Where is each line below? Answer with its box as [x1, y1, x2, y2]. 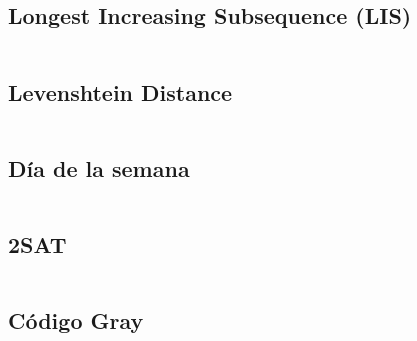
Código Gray [8, 305, 144, 336]
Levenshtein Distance [8, 76, 233, 107]
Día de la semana [8, 152, 190, 183]
